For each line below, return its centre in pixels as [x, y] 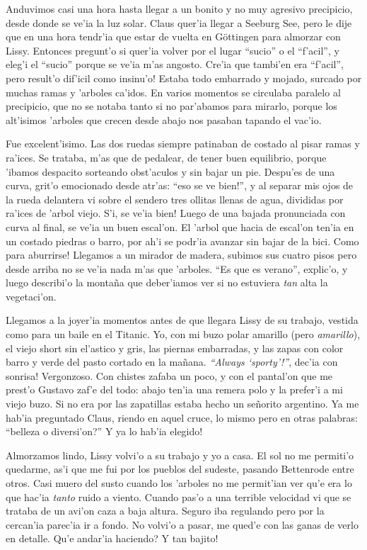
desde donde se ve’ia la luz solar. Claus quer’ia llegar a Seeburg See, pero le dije [179, 22]
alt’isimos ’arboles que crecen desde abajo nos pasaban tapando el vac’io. [164, 119]
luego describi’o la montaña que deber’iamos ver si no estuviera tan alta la [167, 282]
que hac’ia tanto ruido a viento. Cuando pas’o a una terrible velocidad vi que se [179, 496]
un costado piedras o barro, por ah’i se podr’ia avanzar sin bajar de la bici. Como [182, 241]
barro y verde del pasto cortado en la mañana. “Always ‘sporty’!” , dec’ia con [172, 362]
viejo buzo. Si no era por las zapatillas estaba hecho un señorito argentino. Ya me [182, 404]
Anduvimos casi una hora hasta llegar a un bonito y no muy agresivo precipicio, [179, 9]
